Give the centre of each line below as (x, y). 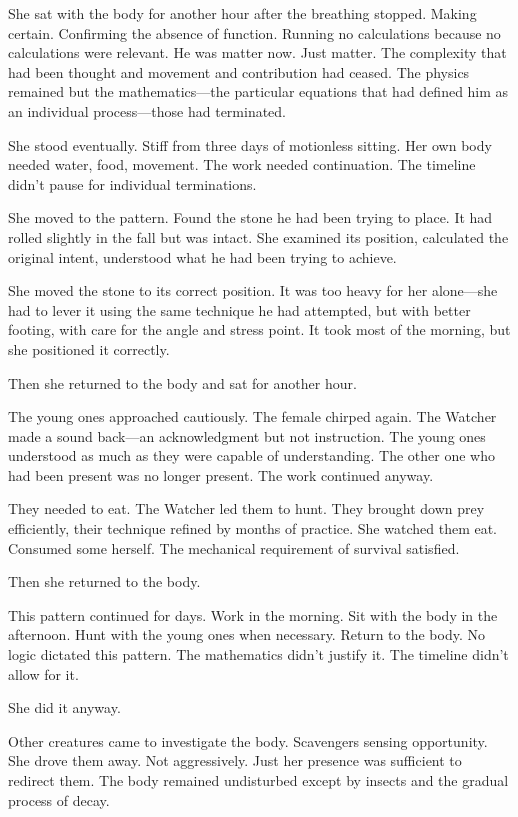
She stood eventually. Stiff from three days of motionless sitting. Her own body (250, 144)
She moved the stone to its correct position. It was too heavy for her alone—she (253, 290)
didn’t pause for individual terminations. (132, 183)
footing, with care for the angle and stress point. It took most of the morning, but (259, 329)
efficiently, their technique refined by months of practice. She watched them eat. (253, 528)
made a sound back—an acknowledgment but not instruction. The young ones (247, 435)
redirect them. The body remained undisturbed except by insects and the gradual (258, 780)
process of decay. (59, 799)
